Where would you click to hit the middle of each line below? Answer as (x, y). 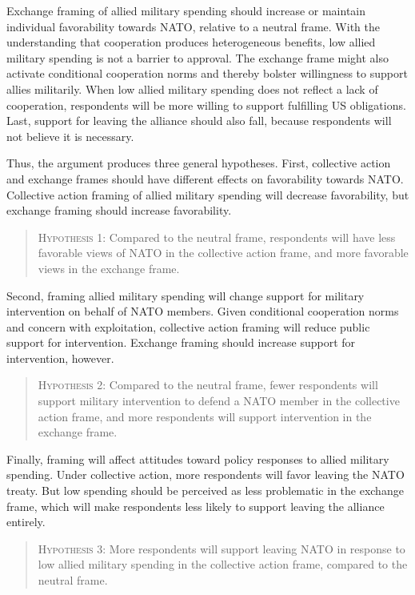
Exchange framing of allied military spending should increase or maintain (186, 10)
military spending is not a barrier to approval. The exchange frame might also (198, 57)
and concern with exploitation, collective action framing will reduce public (188, 326)
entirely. (26, 522)
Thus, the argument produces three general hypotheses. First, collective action (199, 163)
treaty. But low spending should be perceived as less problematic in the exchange (205, 490)
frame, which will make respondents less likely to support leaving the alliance (196, 506)
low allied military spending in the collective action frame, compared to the (223, 564)
